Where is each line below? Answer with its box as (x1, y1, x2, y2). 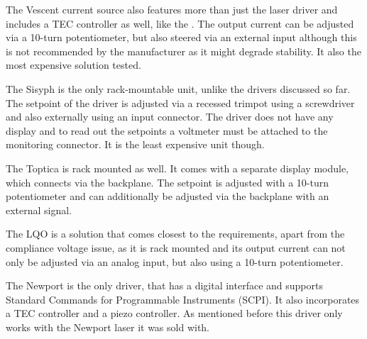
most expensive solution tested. (6, 57, 141, 72)
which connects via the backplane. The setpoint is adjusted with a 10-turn (6, 174, 329, 189)
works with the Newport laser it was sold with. (6, 319, 210, 334)
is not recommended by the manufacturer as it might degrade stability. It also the (6, 43, 361, 58)
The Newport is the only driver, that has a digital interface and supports (6, 278, 323, 293)
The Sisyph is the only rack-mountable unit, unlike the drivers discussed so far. (6, 81, 351, 96)
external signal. (6, 202, 72, 217)
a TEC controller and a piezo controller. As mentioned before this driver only (6, 306, 343, 321)
